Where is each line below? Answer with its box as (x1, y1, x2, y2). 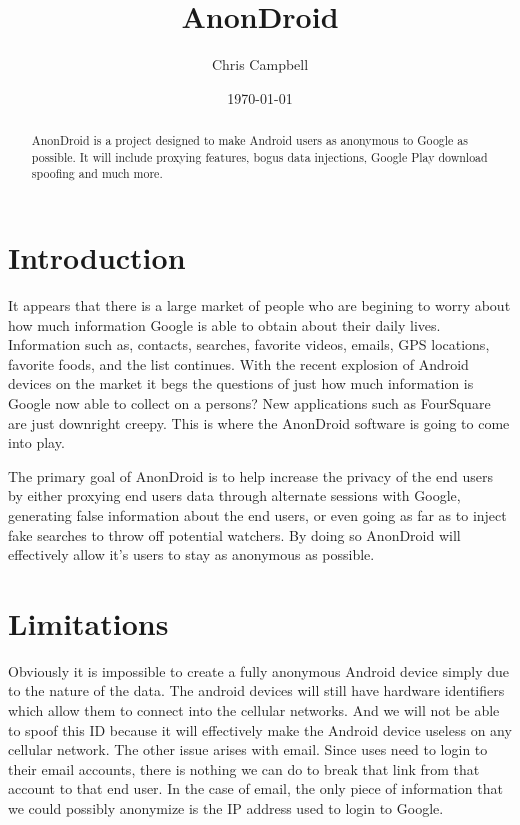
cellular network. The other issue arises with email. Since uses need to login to (8, 739, 488, 760)
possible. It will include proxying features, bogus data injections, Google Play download (31, 148, 488, 165)
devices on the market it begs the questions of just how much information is (8, 373, 474, 394)
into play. (8, 432, 65, 453)
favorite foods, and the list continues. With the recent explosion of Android (8, 353, 469, 374)
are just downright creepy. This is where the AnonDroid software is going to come (8, 412, 510, 433)
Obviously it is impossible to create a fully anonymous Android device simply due (8, 660, 510, 681)
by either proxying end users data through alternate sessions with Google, (8, 485, 461, 506)
